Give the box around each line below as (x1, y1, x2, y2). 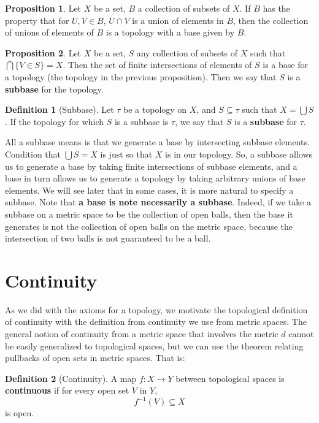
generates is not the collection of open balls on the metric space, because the (5, 219, 293, 232)
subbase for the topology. (5, 82, 104, 95)
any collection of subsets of (136, 46, 238, 59)
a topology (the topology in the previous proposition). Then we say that (5, 70, 277, 83)
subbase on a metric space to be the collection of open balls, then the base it (5, 207, 293, 220)
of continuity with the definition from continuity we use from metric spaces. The (5, 315, 307, 328)
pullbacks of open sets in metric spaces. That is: (5, 351, 185, 364)
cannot (288, 327, 314, 340)
